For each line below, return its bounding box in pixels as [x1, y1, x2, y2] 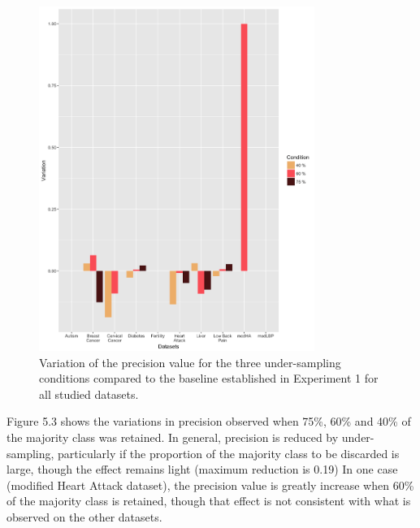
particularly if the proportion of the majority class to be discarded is [58, 444, 400, 461]
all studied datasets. [39, 385, 139, 402]
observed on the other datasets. [6, 509, 162, 526]
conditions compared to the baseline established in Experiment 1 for [39, 370, 379, 387]
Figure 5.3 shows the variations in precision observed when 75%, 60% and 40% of [6, 413, 411, 430]
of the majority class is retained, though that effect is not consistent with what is [6, 492, 411, 509]
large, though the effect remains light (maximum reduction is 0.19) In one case [6, 461, 398, 478]
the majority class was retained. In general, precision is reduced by [6, 429, 339, 446]
